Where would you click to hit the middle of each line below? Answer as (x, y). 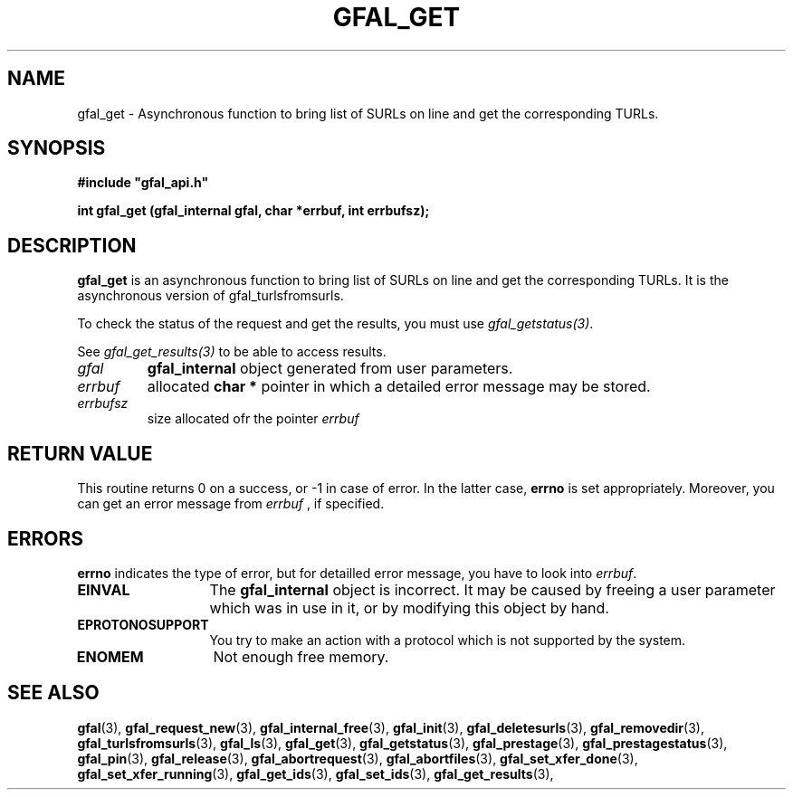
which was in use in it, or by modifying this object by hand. (409, 607)
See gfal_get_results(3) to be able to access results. (232, 352)
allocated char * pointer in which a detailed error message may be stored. (399, 387)
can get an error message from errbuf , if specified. (231, 504)
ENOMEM (110, 656)
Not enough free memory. (301, 656)
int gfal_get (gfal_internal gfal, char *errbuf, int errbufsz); (253, 211)
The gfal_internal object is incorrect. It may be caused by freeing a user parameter (492, 589)
